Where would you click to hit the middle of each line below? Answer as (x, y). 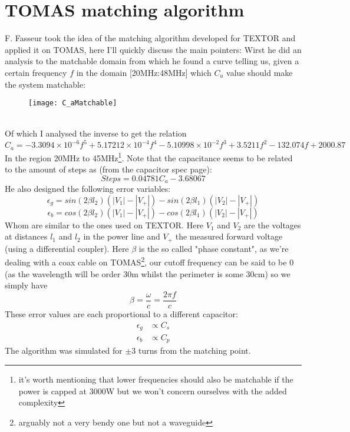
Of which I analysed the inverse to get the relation (96, 133)
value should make (260, 72)
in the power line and (122, 236)
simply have (26, 285)
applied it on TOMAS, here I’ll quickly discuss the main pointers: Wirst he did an (153, 49)
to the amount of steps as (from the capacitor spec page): (108, 169)
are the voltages (273, 225)
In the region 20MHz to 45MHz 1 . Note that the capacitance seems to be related (149, 157)
